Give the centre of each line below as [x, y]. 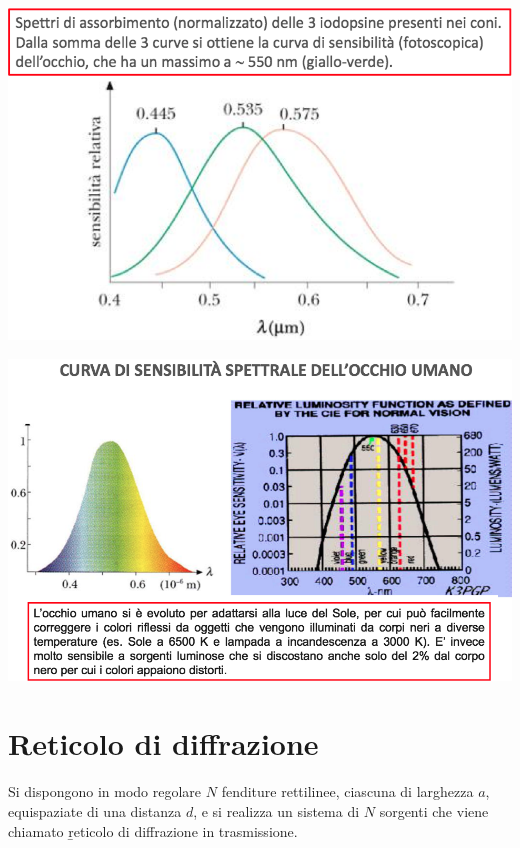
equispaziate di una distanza [95, 811]
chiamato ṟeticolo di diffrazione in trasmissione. [153, 830]
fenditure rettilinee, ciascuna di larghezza [347, 791]
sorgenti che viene [434, 811]
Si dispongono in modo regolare [105, 791]
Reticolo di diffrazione [163, 743]
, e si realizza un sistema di [276, 811]
